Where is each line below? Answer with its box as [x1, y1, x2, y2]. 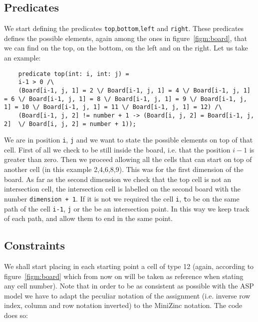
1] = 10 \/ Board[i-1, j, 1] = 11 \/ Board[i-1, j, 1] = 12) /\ [4, 103, 222, 111]
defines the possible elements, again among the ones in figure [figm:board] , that [4, 32, 247, 43]
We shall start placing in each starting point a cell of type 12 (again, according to [4, 260, 254, 271]
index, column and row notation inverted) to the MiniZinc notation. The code [4, 300, 243, 310]
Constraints [4, 237, 65, 253]
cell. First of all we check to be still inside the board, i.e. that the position [4, 144, 231, 154]
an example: [4, 52, 41, 63]
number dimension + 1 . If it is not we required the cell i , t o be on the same [4, 193, 240, 203]
